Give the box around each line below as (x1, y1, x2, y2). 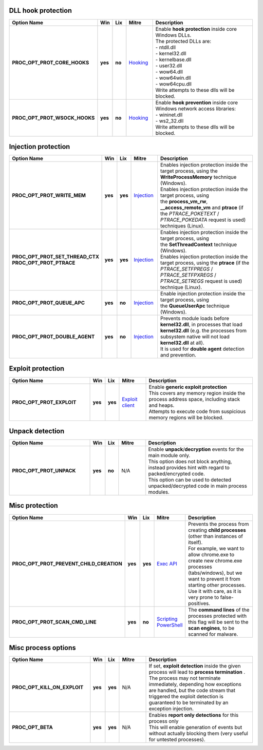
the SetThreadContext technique (160, 241, 237, 248)
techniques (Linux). (160, 223, 205, 229)
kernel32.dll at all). (160, 339, 205, 346)
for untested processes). (149, 736, 206, 743)
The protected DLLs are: (155, 38, 211, 44)
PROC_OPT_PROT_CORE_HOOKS (12, 59, 90, 66)
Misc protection (9, 501, 58, 510)
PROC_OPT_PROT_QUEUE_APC (12, 299, 85, 306)
